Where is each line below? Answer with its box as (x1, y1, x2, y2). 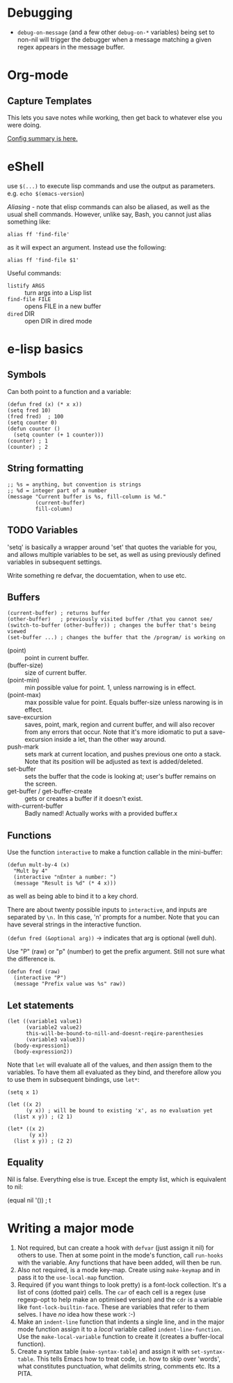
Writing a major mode (7, 1220, 134, 1236)
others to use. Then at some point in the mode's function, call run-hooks (17, 1251, 224, 1259)
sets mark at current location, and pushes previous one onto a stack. (24, 750, 222, 758)
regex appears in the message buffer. (17, 43, 125, 51)
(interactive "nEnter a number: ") (13, 873, 117, 881)
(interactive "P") (13, 975, 67, 981)
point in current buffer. (24, 654, 89, 662)
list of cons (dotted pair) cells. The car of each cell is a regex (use (17, 1288, 207, 1296)
